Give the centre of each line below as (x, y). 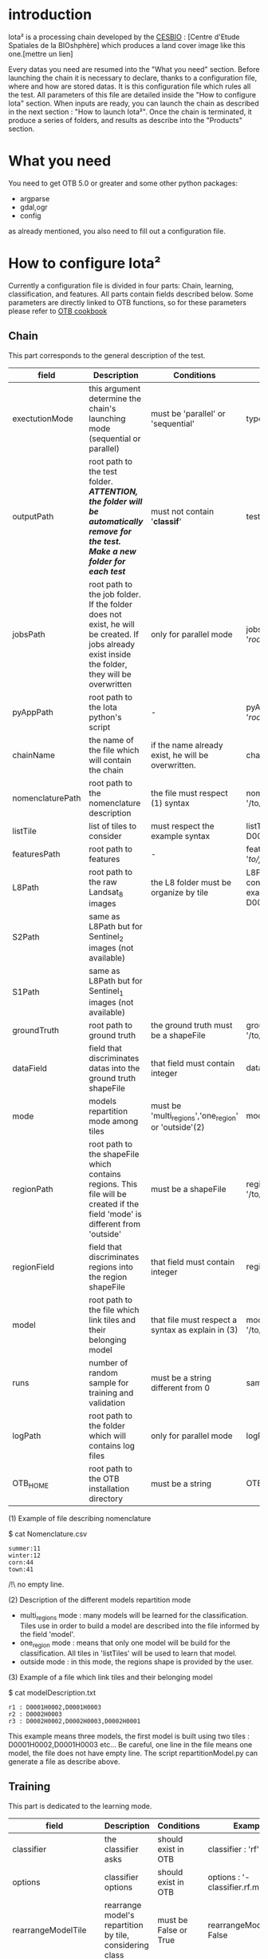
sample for (109, 1383)
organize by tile (180, 892)
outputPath (33, 516)
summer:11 (25, 1549)
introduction (50, 15)
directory (106, 1499)
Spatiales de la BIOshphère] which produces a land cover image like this (127, 45)
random (103, 1373)
